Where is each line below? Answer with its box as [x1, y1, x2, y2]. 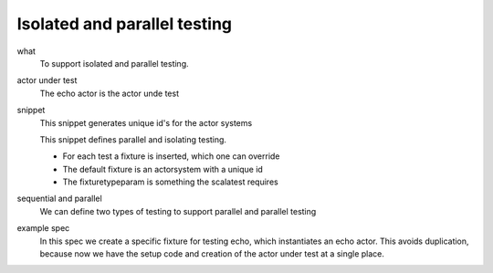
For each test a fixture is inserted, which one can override [62, 151, 280, 162]
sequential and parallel [16, 193, 102, 205]
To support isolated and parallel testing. [39, 58, 189, 68]
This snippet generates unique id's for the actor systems [39, 117, 253, 128]
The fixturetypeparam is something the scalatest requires [62, 176, 278, 187]
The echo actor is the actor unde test [39, 88, 180, 99]
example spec [16, 223, 70, 234]
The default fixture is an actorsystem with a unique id [62, 163, 264, 174]
